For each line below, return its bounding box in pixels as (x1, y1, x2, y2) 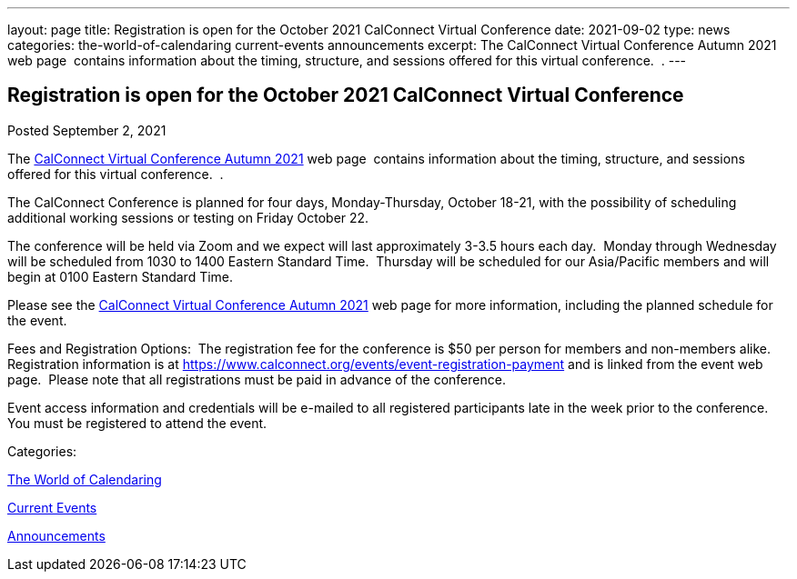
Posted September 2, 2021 (7, 122, 166, 138)
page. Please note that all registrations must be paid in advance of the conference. (7, 371, 506, 387)
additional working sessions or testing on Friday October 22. (7, 209, 369, 225)
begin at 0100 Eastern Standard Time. (7, 268, 234, 285)
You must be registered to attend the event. (7, 414, 267, 431)
